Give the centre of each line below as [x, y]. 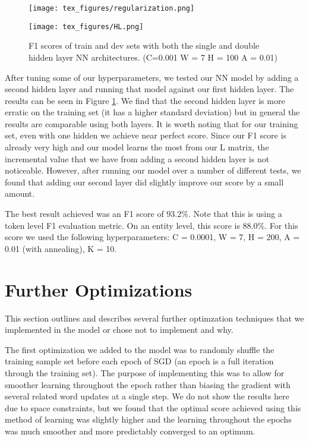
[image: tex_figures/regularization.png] [112, 8]
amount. [20, 193]
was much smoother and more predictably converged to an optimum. [130, 431]
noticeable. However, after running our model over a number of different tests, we [153, 170]
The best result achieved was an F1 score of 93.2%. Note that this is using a [144, 214]
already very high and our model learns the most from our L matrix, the [137, 147]
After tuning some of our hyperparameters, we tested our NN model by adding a [152, 77]
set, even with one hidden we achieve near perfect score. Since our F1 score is [146, 135]
